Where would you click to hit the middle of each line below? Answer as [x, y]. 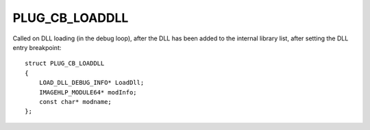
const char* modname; [75, 102]
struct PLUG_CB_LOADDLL [65, 64]
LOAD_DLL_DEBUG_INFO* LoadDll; [91, 83]
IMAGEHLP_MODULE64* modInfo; [88, 92]
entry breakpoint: [37, 47]
